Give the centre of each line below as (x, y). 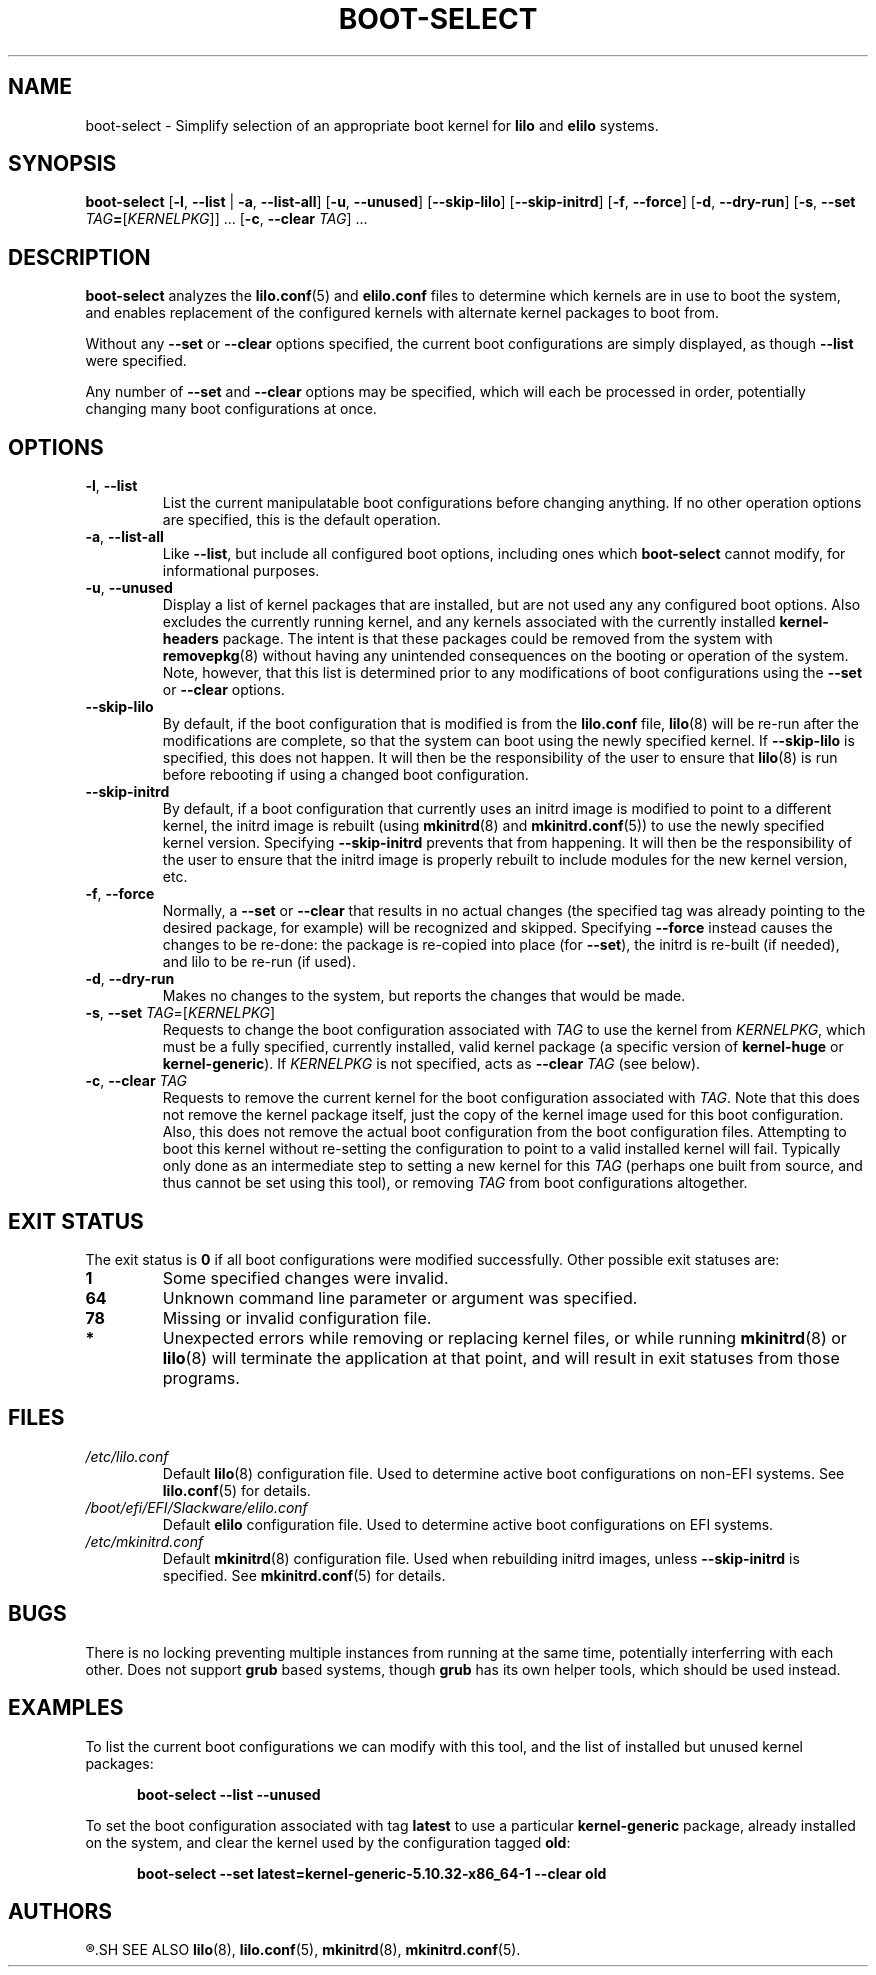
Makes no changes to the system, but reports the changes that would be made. (424, 996)
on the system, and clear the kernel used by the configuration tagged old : (328, 1842)
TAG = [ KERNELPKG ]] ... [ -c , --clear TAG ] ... (226, 219)
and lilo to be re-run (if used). (259, 962)
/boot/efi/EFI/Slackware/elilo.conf (196, 1507)
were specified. (136, 361)
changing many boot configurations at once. (231, 409)
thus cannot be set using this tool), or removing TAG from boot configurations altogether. (455, 1183)
